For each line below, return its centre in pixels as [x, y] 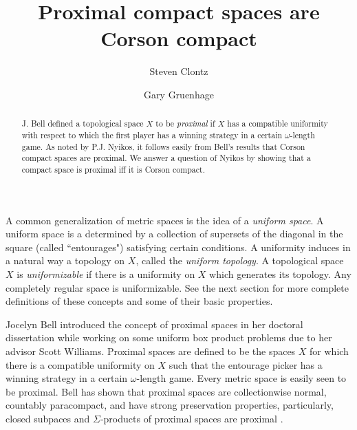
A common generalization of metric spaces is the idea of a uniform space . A [165, 220]
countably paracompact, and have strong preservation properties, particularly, [170, 405]
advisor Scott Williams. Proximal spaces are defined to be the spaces [151, 351]
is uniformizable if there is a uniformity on [106, 273]
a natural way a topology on [65, 260]
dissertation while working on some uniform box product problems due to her [169, 337]
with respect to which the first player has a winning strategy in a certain [152, 135]
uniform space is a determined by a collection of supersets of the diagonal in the [174, 234]
